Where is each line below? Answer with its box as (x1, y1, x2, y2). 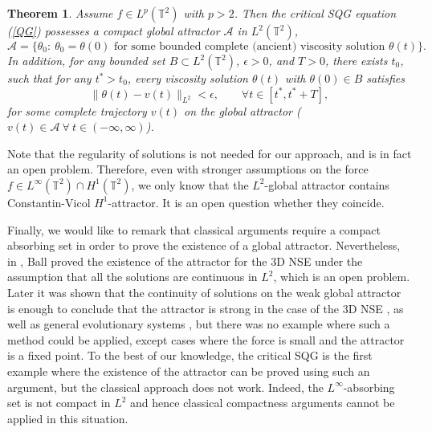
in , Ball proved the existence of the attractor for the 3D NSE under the (7, 252, 363, 269)
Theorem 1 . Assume (7, 5, 113, 21)
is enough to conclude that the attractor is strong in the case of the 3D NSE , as (7, 300, 404, 316)
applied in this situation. (7, 410, 128, 426)
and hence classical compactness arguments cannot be (130, 394, 395, 411)
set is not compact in (7, 394, 111, 411)
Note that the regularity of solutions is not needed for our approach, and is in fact (7, 145, 412, 161)
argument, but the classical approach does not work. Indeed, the (7, 378, 324, 395)
